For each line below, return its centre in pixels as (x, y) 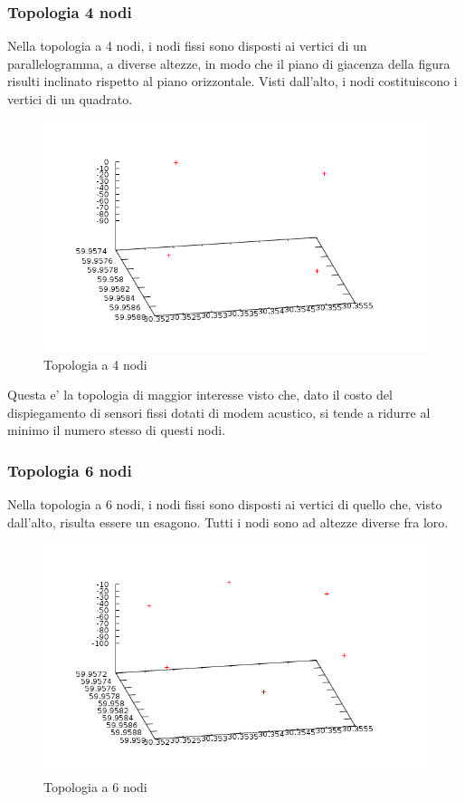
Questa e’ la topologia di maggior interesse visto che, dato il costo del (200, 395)
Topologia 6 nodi (70, 470)
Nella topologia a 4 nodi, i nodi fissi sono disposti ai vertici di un (187, 46)
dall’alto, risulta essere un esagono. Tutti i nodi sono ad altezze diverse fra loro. (228, 522)
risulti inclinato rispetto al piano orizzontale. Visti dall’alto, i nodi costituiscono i (232, 81)
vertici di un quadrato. (70, 99)
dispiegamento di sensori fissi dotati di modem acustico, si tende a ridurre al (219, 412)
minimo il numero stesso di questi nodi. (117, 430)
